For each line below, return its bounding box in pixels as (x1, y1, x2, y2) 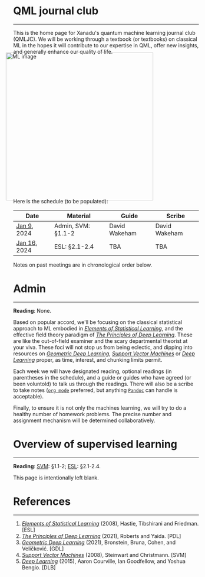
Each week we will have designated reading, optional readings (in (13, 368, 172, 375)
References (13, 495, 71, 508)
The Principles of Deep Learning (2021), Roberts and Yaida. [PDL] (21, 532, 181, 539)
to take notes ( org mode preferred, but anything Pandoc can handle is (13, 386, 178, 394)
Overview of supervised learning (13, 437, 178, 451)
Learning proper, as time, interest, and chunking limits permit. (13, 356, 163, 363)
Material (67, 212, 91, 220)
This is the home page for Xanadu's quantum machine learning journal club (13, 29, 196, 36)
